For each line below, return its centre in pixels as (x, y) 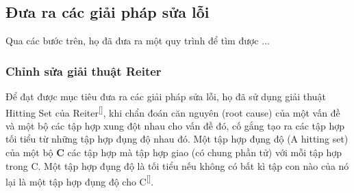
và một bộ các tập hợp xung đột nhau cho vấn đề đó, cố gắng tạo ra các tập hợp (175, 125)
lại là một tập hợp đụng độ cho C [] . (80, 180)
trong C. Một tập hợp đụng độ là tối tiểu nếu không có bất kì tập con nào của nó (177, 165)
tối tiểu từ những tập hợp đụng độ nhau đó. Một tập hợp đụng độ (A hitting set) (177, 139)
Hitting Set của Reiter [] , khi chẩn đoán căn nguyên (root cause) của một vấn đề (173, 111)
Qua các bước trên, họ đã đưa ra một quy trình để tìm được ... (138, 41)
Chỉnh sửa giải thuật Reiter (84, 71)
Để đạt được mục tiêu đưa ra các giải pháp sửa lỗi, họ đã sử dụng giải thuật (166, 96)
